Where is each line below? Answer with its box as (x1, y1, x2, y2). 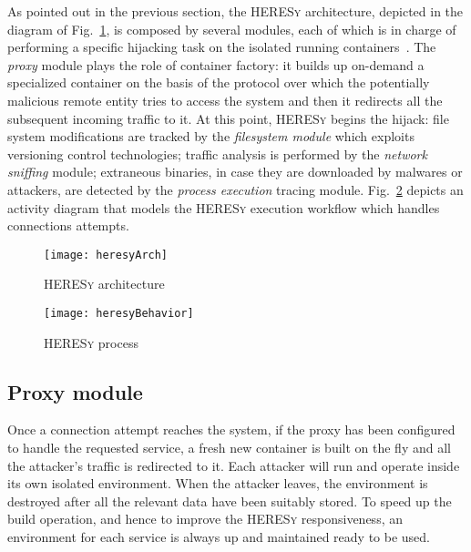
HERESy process (44, 332, 138, 352)
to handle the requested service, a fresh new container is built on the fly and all (7, 438, 451, 457)
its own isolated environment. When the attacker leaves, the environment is (7, 474, 428, 493)
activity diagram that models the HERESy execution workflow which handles (7, 198, 440, 217)
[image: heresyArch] (44, 248, 169, 261)
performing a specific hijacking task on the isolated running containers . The (7, 37, 436, 56)
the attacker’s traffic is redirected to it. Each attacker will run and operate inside (7, 455, 460, 475)
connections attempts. (7, 216, 129, 235)
